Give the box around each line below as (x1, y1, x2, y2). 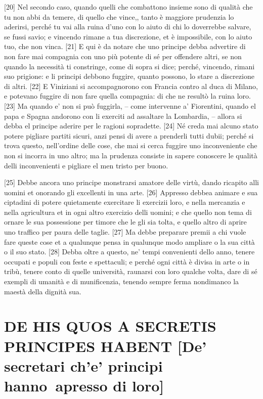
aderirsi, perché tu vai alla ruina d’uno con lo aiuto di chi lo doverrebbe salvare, (4, 21, 251, 32)
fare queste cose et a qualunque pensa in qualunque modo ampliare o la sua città (4, 236, 255, 247)
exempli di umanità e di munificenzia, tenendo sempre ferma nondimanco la (4, 276, 239, 287)
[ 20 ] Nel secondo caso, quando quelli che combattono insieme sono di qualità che (4, 2, 253, 12)
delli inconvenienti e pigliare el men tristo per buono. (4, 160, 168, 170)
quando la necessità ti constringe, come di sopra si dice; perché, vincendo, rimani (4, 61, 255, 71)
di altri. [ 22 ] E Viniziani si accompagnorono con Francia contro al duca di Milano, (4, 80, 258, 91)
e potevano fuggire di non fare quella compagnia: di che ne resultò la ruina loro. (4, 91, 251, 101)
